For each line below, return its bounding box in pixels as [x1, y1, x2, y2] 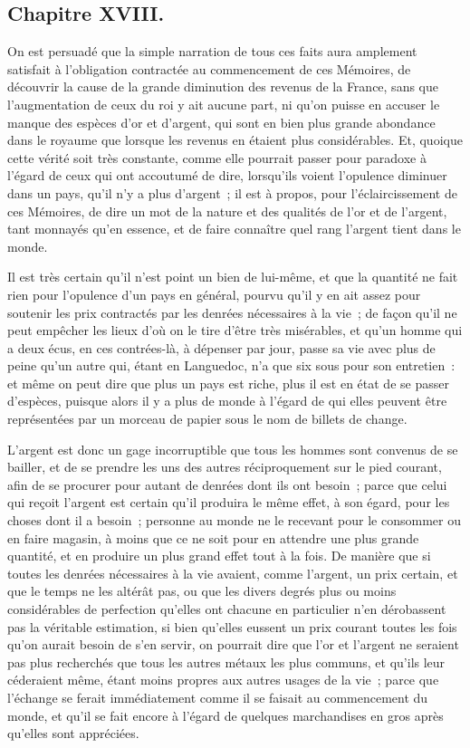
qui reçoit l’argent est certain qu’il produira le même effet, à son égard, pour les [7, 493, 450, 512]
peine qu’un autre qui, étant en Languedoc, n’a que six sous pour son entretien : [7, 356, 456, 375]
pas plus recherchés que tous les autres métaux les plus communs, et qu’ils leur [7, 652, 446, 671]
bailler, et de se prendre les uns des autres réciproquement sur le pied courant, [7, 457, 442, 476]
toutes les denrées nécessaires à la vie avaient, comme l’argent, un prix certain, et [7, 563, 458, 582]
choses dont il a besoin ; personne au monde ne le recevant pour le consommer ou [7, 511, 461, 530]
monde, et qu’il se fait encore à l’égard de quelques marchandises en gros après [7, 705, 444, 724]
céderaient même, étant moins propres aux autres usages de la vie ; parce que [7, 670, 439, 689]
